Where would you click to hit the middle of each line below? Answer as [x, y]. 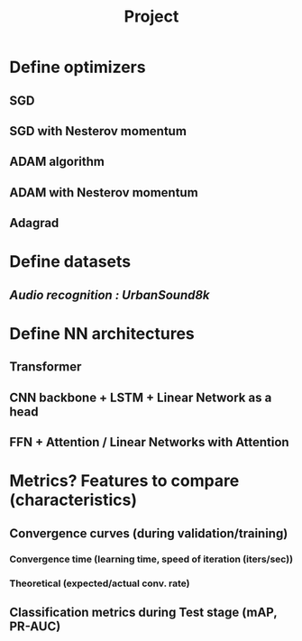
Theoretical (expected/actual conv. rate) [100, 583]
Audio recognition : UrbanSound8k [110, 295]
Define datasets [70, 262]
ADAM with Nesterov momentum [104, 192]
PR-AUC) [35, 626]
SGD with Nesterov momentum [98, 131]
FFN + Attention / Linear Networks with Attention [150, 442]
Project [151, 17]
